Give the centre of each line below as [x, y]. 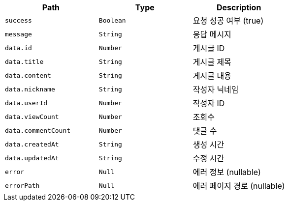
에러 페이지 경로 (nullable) [239, 186]
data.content [28, 75]
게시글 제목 [212, 62]
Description [239, 7]
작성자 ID [209, 103]
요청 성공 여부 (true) [228, 21]
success [18, 20]
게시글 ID [209, 48]
